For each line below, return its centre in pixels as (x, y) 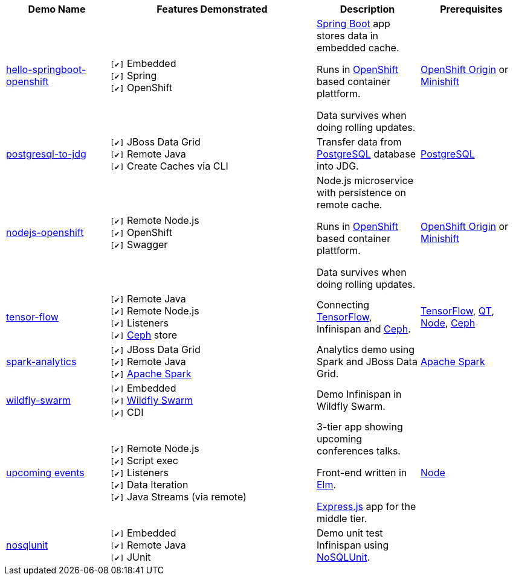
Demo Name (57, 9)
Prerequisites (471, 9)
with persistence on (361, 193)
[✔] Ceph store (144, 335)
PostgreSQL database (366, 154)
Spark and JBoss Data (367, 362)
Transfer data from (359, 142)
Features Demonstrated (212, 9)
